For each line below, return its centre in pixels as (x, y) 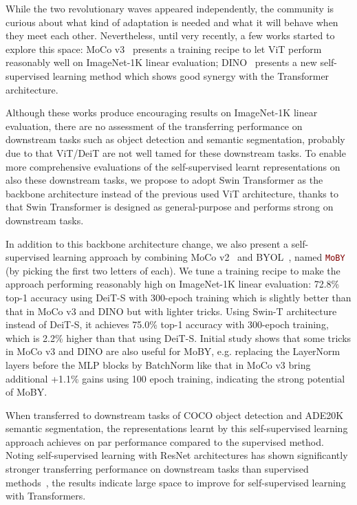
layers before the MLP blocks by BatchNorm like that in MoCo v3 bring (158, 364)
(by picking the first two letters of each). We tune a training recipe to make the (173, 270)
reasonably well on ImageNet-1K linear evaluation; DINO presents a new (161, 62)
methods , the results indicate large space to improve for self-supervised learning (176, 482)
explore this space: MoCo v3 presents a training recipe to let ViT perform (164, 49)
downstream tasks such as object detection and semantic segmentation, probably (175, 139)
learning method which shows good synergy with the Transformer (191, 75)
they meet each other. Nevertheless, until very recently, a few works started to (170, 35)
